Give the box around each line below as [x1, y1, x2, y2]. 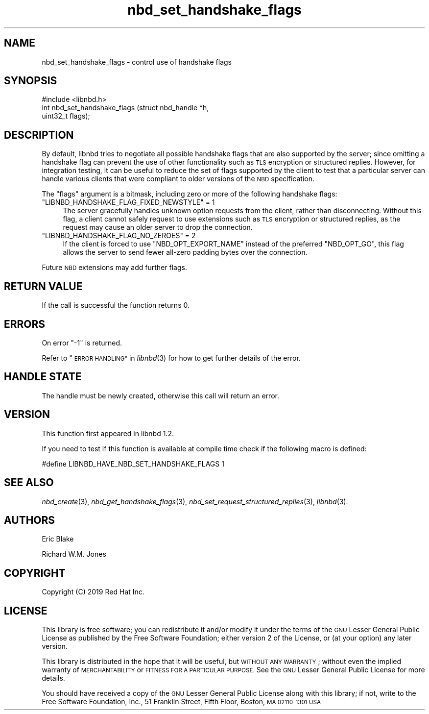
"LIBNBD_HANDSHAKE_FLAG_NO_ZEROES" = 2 [42, 231, 196, 240]
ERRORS [4, 318, 46, 330]
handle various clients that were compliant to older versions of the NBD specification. [42, 174, 315, 183]
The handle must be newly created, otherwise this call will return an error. [42, 391, 279, 400]
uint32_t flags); [42, 112, 90, 121]
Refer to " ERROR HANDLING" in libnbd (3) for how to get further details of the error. [42, 353, 301, 362]
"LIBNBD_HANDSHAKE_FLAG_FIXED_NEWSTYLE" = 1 [42, 198, 215, 207]
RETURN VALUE [4, 280, 83, 293]
